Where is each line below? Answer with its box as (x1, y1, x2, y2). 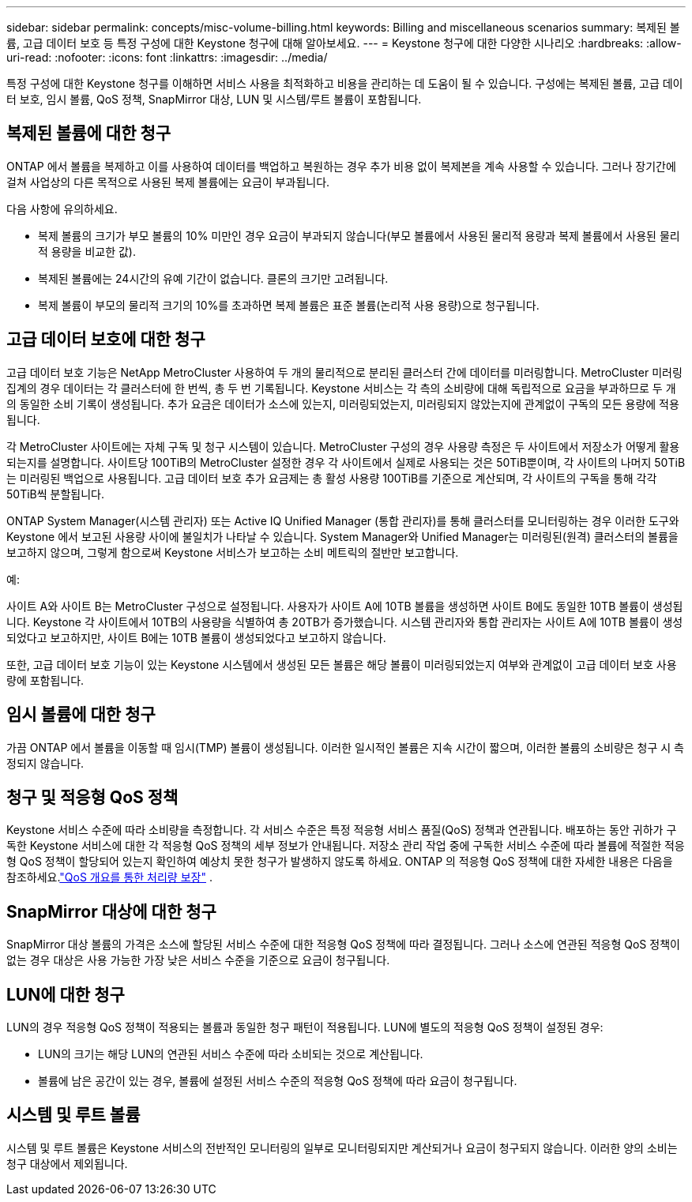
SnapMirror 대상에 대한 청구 (6, 901, 216, 922)
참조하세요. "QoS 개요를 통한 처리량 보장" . (6, 870, 212, 885)
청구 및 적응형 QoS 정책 (6, 787, 179, 807)
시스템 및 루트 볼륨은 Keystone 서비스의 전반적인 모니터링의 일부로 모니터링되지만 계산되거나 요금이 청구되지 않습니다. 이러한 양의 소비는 (6, 1140, 678, 1155)
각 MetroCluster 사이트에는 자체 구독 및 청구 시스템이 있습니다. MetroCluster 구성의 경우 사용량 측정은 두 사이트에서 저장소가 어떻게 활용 (6, 439, 680, 453)
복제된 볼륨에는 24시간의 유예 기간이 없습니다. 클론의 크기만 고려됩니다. (38, 271, 389, 285)
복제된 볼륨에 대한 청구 (6, 123, 171, 144)
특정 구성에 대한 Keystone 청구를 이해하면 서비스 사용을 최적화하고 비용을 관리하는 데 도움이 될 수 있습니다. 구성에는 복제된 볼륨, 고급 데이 (6, 77, 683, 90)
